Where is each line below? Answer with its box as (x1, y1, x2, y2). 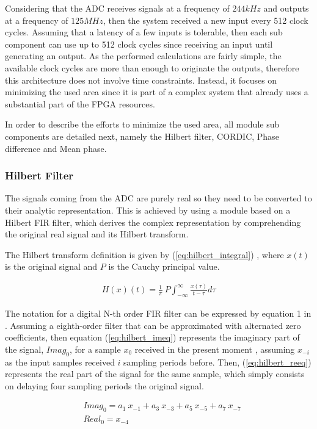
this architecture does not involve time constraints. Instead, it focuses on (5, 73, 277, 86)
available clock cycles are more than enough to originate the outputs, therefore (5, 61, 299, 74)
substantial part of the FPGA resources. (5, 97, 155, 110)
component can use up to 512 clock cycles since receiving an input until (5, 37, 273, 50)
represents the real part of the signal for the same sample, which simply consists (5, 367, 305, 380)
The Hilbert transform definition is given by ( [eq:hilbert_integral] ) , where (5, 248, 284, 261)
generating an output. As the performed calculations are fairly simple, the (5, 49, 282, 62)
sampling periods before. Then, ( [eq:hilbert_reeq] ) (123, 355, 312, 368)
